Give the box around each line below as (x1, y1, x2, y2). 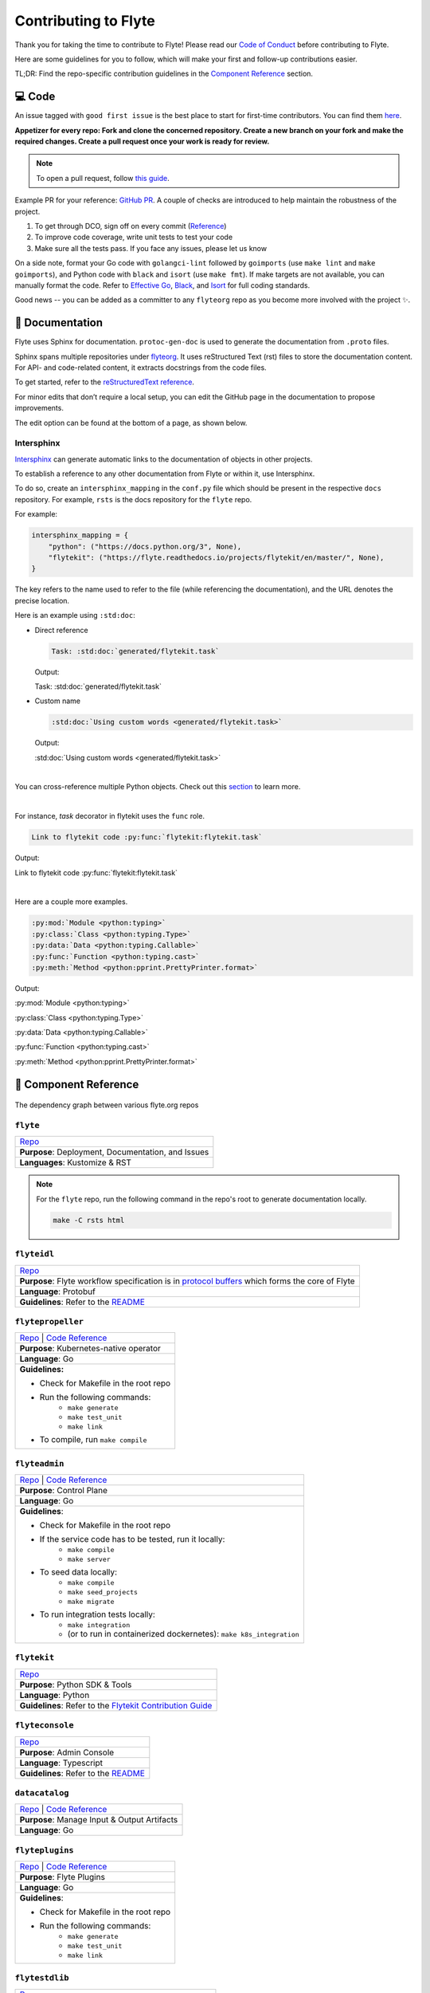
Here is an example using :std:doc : (14, 611, 135, 620)
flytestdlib (14, 1973, 69, 1983)
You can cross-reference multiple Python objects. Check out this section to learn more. (14, 782, 301, 792)
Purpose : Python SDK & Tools (19, 1679, 132, 1690)
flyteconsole (14, 1720, 75, 1731)
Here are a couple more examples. (14, 897, 128, 906)
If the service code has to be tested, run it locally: (39, 1534, 225, 1545)
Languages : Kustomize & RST (19, 1157, 131, 1168)
